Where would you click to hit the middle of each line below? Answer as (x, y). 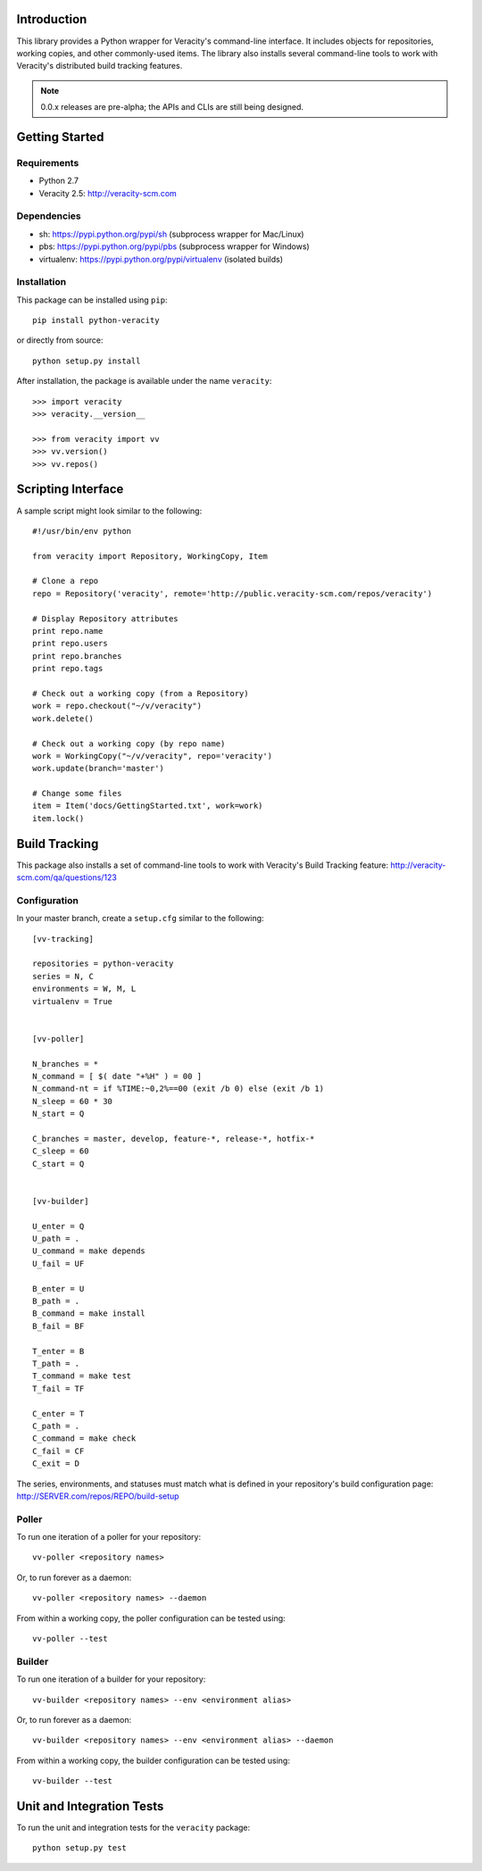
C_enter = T (58, 1414)
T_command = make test (82, 1376)
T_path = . (56, 1363)
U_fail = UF (58, 1264)
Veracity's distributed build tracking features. (100, 66)
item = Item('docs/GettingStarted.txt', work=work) (148, 806)
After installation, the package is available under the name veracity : (144, 381)
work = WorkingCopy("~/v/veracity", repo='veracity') (152, 756)
